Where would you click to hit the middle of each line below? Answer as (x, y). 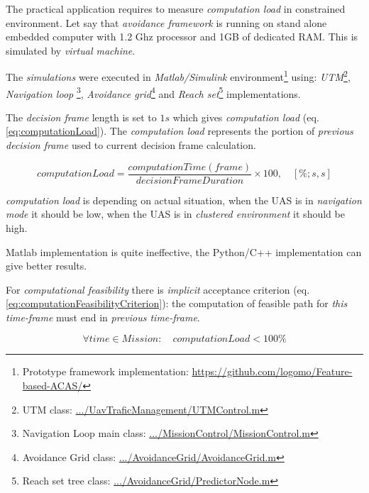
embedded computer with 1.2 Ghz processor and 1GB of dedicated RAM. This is (182, 37)
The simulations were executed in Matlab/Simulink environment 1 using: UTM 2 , (178, 76)
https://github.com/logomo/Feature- (272, 371)
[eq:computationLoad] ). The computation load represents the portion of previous (180, 131)
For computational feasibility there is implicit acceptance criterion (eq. (158, 289)
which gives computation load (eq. (246, 117)
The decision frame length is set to (81, 117)
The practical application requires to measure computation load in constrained (176, 9)
